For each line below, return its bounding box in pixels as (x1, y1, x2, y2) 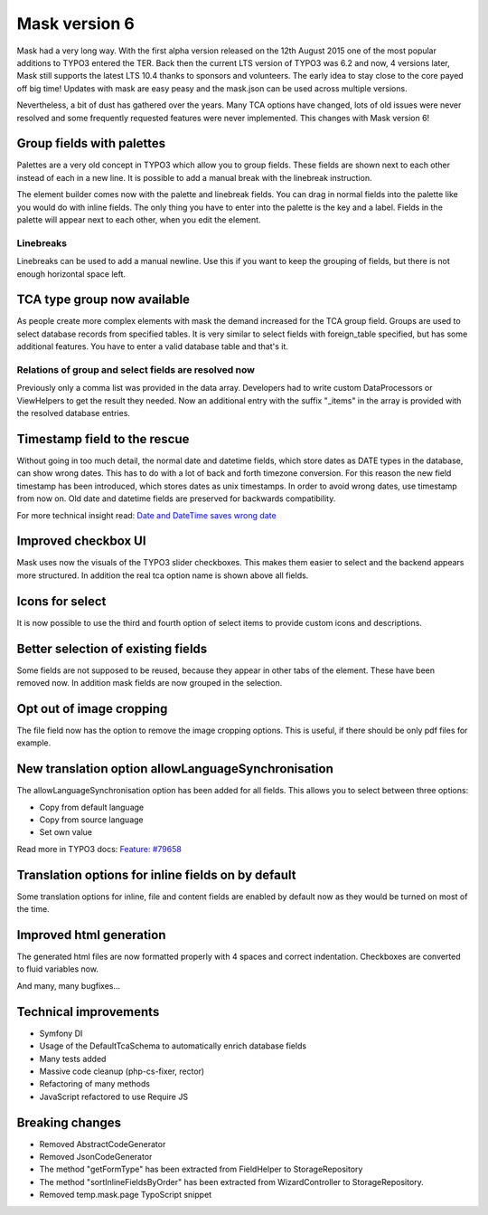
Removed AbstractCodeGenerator (39, 1138, 166, 1149)
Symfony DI (39, 1028, 83, 1039)
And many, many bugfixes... (16, 980, 121, 991)
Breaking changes (16, 1115, 122, 1130)
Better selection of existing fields (16, 641, 208, 656)
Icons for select (16, 593, 107, 609)
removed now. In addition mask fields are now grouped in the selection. (16, 678, 283, 688)
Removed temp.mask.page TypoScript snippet (39, 1190, 212, 1201)
